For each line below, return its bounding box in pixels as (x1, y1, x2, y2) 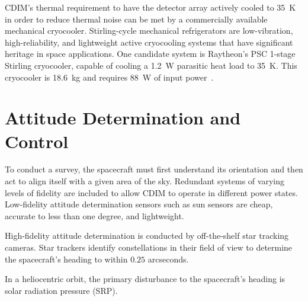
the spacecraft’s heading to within (5, 252, 128, 265)
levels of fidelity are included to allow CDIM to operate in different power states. (5, 186, 298, 198)
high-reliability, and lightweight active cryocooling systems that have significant (5, 36, 293, 48)
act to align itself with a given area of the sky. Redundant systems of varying (5, 175, 284, 187)
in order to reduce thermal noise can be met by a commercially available (5, 12, 268, 25)
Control (5, 129, 69, 153)
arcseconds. (147, 252, 189, 265)
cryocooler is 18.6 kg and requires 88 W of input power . (5, 71, 214, 83)
